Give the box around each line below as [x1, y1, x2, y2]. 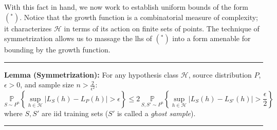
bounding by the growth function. [4, 44, 110, 55]
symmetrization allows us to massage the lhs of [4, 33, 152, 44]
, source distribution [188, 69, 252, 80]
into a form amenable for [172, 33, 251, 44]
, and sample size [20, 79, 74, 90]
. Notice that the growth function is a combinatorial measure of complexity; [20, 11, 258, 22]
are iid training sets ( [41, 107, 108, 118]
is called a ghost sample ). [117, 107, 196, 118]
